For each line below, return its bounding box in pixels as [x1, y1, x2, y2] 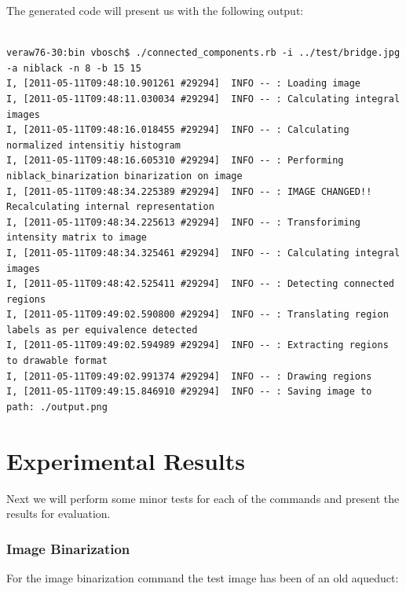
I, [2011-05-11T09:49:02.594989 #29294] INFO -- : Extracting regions [6, 340, 389, 351]
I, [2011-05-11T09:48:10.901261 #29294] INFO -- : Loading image [6, 78, 361, 90]
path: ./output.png [6, 401, 108, 413]
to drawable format [6, 355, 108, 367]
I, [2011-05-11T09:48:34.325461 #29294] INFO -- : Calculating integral [6, 247, 401, 259]
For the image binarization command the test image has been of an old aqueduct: [6, 569, 399, 585]
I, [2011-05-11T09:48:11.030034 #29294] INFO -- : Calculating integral [6, 93, 401, 105]
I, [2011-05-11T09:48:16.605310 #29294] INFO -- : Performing [6, 155, 344, 167]
